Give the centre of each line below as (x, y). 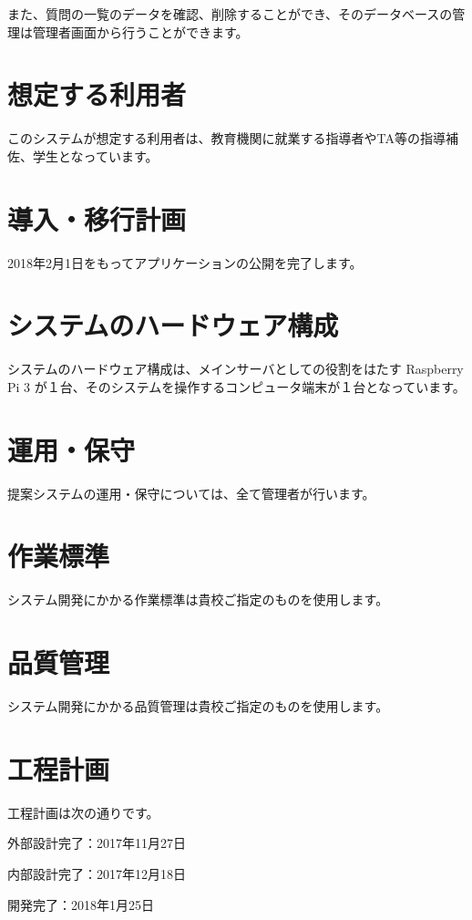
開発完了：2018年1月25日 (81, 904)
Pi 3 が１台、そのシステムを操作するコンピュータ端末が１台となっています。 (236, 386)
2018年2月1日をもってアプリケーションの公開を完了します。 (185, 262)
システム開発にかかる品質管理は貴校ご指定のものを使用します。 (198, 706)
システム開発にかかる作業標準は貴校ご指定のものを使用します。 (198, 600)
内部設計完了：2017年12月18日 (97, 873)
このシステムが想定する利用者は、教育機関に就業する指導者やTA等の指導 (227, 138)
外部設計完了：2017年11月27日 (97, 843)
